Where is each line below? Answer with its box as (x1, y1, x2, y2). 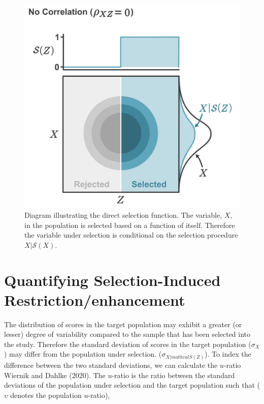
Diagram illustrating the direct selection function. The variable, (24, 209, 222, 220)
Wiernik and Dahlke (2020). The (4, 369, 106, 380)
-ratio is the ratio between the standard (112, 369, 235, 380)
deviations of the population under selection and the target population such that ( (4, 380, 260, 390)
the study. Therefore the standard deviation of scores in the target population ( (4, 338, 251, 349)
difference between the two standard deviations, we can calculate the (4, 359, 218, 370)
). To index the (205, 349, 251, 359)
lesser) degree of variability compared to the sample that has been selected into (4, 329, 251, 339)
